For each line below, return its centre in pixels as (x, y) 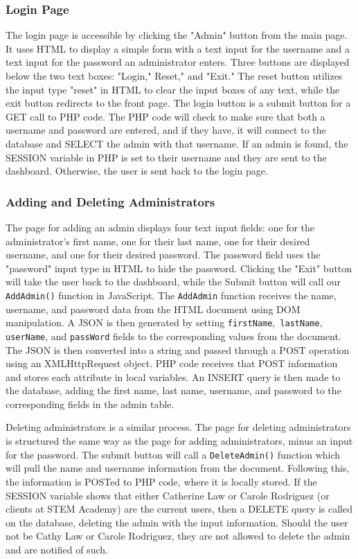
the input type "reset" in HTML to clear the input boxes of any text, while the (173, 89)
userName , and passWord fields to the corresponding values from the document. (173, 336)
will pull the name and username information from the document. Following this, (178, 468)
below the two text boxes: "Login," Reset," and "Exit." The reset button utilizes (174, 76)
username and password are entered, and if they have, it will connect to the (166, 130)
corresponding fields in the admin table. (90, 403)
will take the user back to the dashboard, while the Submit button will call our (173, 282)
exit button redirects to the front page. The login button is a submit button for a (178, 103)
